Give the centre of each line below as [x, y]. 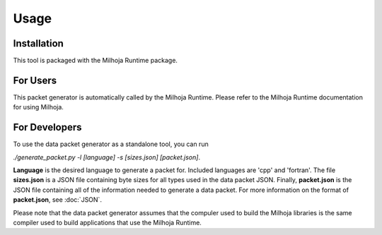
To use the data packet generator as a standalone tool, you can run [111, 144]
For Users [35, 80]
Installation [38, 43]
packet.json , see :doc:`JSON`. [58, 200]
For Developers [47, 127]
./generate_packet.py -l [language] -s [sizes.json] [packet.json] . [107, 157]
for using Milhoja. [38, 107]
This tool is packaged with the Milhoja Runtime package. [95, 61]
